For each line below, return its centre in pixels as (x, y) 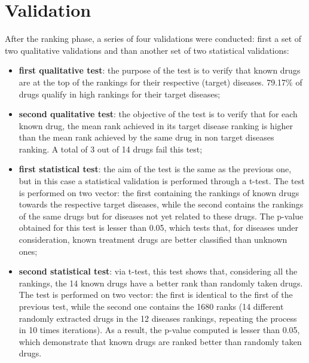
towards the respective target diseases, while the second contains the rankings (161, 204)
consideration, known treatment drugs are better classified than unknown (153, 240)
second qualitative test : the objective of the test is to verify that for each (158, 114)
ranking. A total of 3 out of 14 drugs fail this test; (111, 149)
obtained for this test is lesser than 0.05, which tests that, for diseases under (158, 228)
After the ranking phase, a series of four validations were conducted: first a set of (153, 39)
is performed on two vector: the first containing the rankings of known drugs (159, 192)
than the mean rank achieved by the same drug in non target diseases (146, 137)
